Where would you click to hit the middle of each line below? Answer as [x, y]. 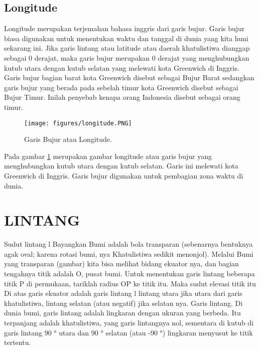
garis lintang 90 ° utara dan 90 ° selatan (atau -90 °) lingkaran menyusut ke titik [128, 332]
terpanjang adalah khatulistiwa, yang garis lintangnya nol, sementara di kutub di [129, 323]
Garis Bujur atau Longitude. [68, 139]
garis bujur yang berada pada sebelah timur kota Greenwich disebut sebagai [121, 87]
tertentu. [18, 342]
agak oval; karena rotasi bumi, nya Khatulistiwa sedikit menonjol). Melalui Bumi [129, 253]
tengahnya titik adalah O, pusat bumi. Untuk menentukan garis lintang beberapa [129, 274]
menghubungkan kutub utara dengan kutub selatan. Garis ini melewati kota [121, 166]
